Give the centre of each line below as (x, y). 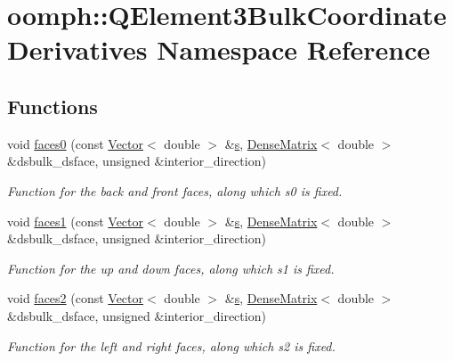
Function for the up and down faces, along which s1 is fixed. (171, 268)
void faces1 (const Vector (76, 221)
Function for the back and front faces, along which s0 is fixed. (175, 190)
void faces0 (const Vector (76, 143)
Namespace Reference (294, 49)
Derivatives (77, 49)
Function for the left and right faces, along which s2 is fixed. (171, 345)
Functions (53, 106)
